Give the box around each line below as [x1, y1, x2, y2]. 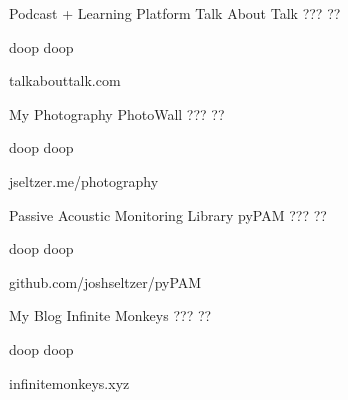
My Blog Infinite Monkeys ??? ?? [9, 305, 212, 326]
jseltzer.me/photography [9, 170, 159, 191]
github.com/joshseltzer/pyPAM [9, 271, 202, 292]
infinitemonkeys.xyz [9, 372, 130, 393]
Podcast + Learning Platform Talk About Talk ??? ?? [9, 3, 341, 23]
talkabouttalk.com [9, 70, 121, 91]
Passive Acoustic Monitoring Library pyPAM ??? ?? [9, 204, 327, 225]
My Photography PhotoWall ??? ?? [9, 103, 225, 124]
